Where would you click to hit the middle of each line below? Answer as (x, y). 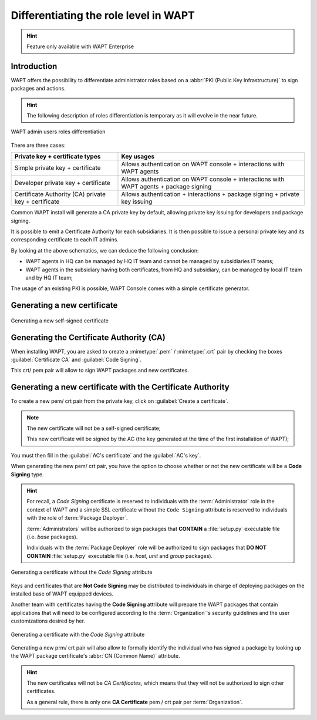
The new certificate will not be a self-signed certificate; (94, 428)
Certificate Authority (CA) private (60, 194)
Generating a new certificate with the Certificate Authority (120, 387)
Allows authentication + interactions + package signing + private (210, 194)
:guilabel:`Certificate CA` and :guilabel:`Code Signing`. (76, 360)
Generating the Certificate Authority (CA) (88, 337)
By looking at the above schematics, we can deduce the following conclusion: (105, 250)
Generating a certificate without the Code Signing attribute (82, 572)
